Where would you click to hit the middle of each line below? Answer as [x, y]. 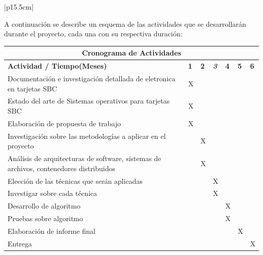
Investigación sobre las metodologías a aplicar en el [87, 136]
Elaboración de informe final [52, 231]
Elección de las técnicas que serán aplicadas [75, 181]
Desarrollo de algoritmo [44, 206]
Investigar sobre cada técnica [52, 193]
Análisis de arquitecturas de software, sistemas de [84, 158]
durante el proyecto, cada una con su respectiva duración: [93, 34]
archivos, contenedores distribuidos [61, 168]
